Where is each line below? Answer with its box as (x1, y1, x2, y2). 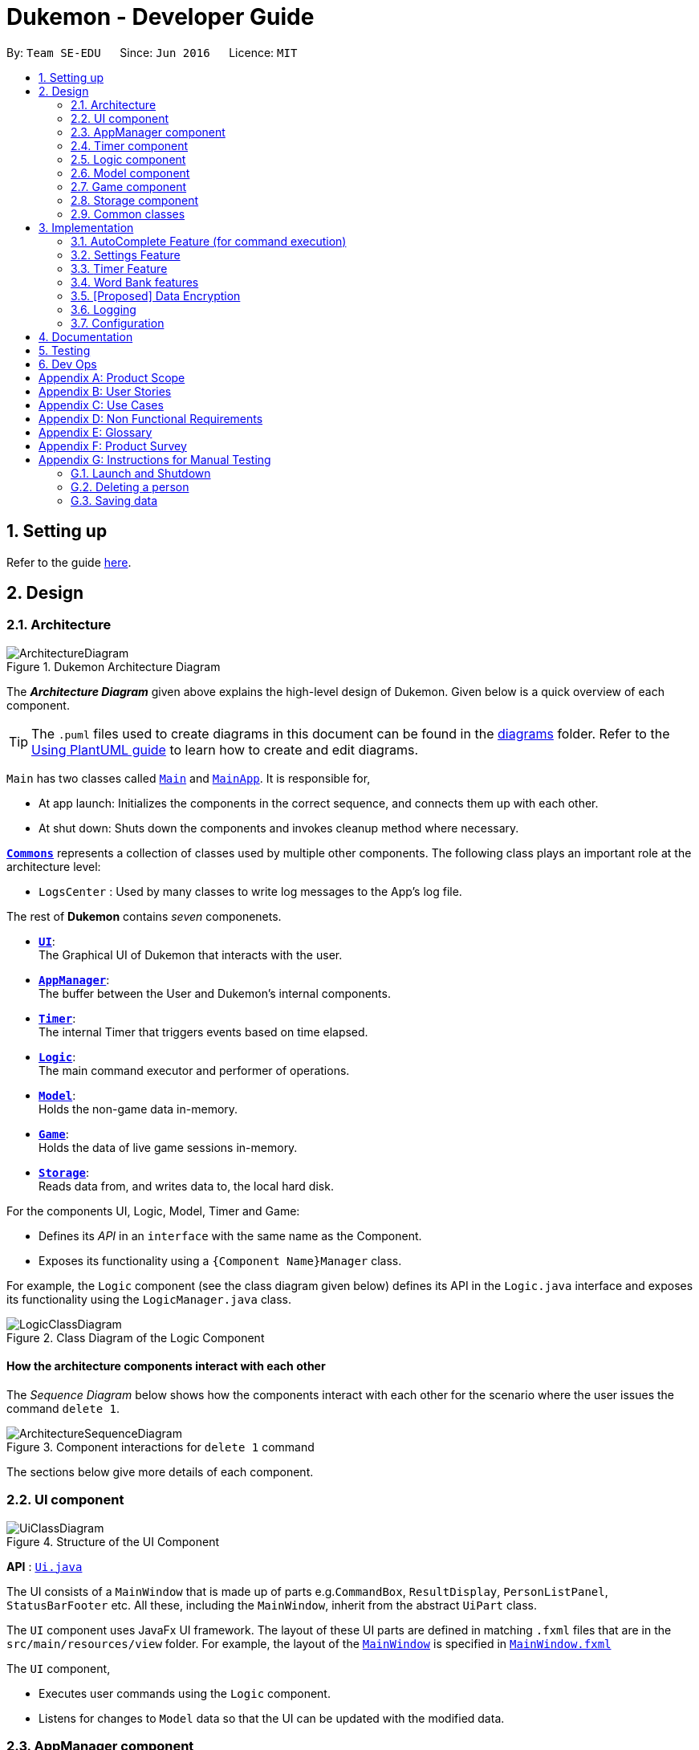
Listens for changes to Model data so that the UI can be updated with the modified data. (39, 1711, 505, 1725)
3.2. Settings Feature (71, 247, 181, 262)
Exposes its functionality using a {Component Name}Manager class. (39, 1253, 402, 1268)
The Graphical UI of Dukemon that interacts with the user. (39, 947, 343, 962)
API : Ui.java (6, 1559, 83, 1573)
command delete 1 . (6, 1402, 120, 1416)
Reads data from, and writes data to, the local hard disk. (39, 1178, 334, 1193)
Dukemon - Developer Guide (6, 3, 315, 31)
